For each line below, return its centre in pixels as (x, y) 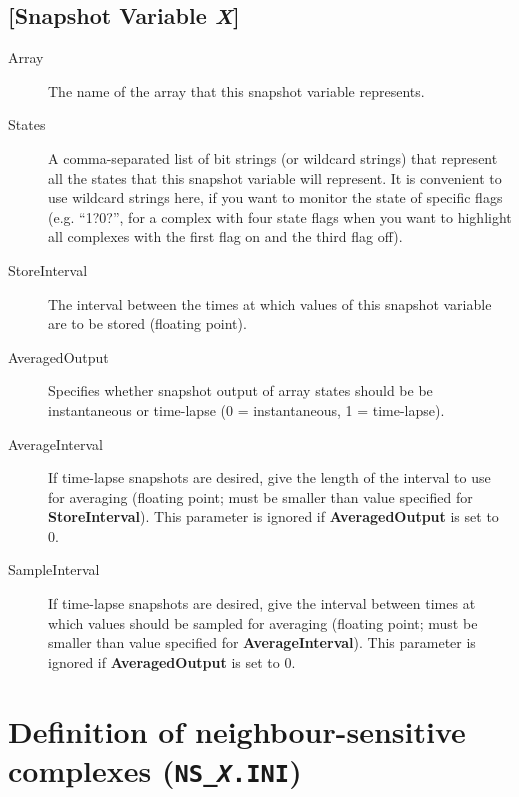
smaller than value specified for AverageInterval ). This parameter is (262, 642)
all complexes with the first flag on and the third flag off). (225, 236)
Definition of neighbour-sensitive (237, 730)
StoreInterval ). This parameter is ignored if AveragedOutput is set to (273, 516)
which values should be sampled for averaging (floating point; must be (263, 622)
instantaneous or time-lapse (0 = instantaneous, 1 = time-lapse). (246, 409)
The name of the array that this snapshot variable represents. (236, 90)
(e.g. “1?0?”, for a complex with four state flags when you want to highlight (280, 216)
